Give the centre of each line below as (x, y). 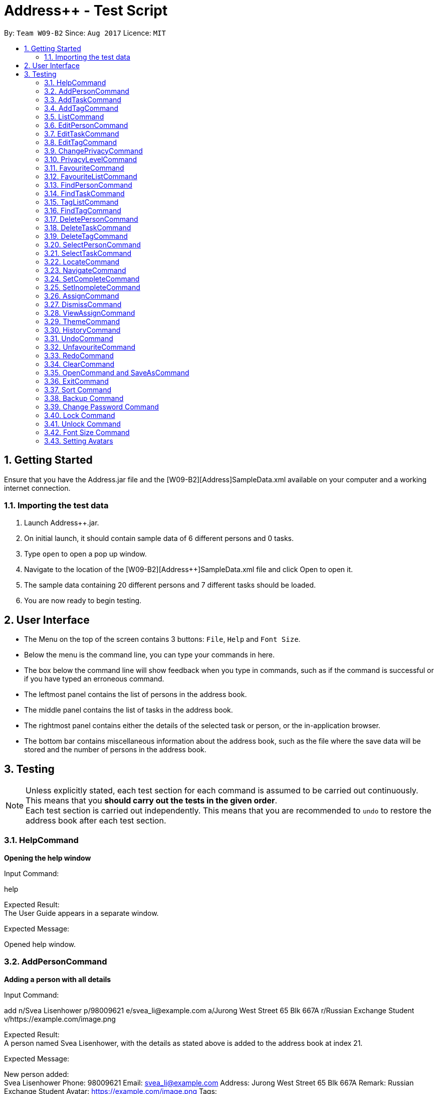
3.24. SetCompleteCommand (92, 279)
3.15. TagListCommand (81, 202)
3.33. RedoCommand (79, 355)
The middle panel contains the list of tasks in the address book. (129, 710)
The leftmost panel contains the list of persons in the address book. (136, 695)
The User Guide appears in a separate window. (81, 913)
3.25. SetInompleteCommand (92, 287)
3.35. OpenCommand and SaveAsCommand (117, 372)
